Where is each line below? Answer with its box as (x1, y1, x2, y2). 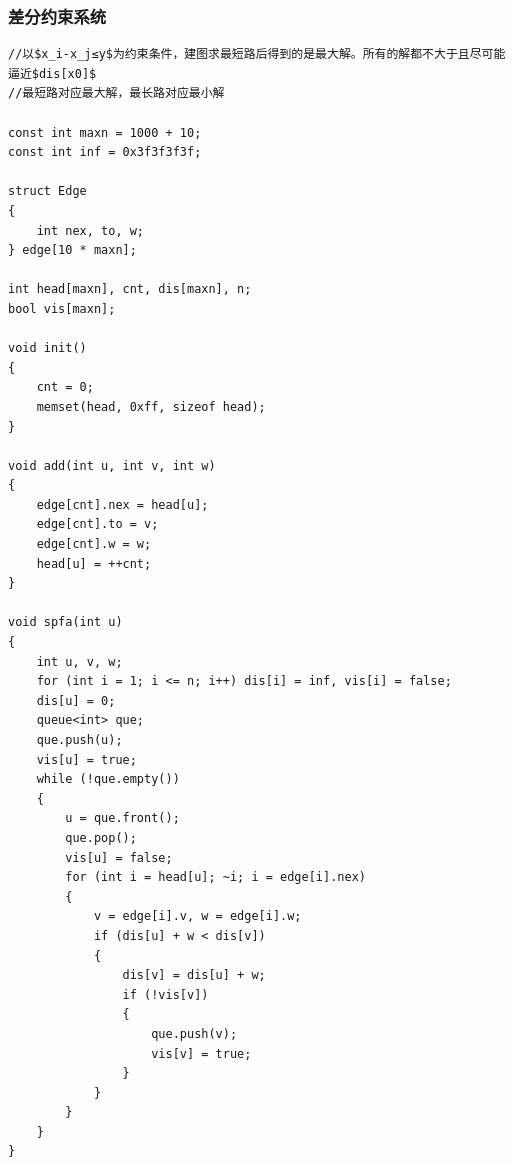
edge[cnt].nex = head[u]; (36, 497, 209, 512)
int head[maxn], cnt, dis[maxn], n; (8, 282, 252, 297)
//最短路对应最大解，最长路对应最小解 (8, 86, 225, 101)
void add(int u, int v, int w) (8, 458, 216, 473)
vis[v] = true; (151, 1046, 252, 1061)
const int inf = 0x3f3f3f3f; (8, 145, 202, 160)
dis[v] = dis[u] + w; (122, 968, 266, 983)
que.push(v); (151, 1026, 238, 1041)
